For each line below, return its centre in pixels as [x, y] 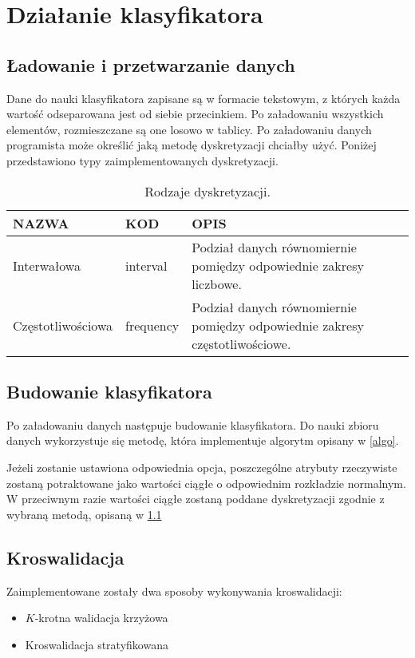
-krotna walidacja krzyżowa [101, 618]
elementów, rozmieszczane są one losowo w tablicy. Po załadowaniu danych [189, 129]
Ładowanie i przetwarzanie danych [151, 64]
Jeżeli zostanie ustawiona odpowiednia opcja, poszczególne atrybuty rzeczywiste [202, 467]
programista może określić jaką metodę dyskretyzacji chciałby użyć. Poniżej [192, 145]
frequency [152, 325]
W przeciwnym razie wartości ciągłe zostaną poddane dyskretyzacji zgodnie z [196, 499]
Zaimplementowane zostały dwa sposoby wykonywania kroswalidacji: [174, 591]
